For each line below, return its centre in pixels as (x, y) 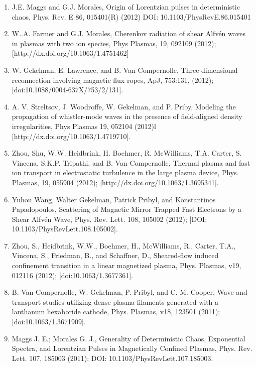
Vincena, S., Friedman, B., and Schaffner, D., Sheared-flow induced (115, 255)
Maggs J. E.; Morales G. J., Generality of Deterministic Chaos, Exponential (129, 338)
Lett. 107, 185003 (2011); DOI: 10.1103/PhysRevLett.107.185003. (112, 358)
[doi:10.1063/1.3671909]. (49, 322)
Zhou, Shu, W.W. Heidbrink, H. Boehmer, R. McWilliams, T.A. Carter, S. (127, 153)
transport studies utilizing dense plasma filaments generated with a (115, 301)
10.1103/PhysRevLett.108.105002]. (65, 229)
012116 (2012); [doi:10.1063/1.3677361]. (72, 275)
